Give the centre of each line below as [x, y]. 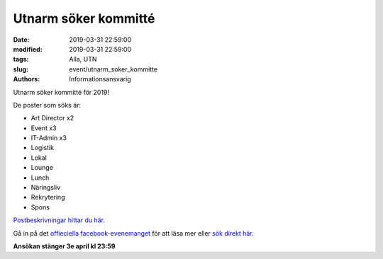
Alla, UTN [83, 59]
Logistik [43, 148]
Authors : [27, 79]
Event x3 [44, 128]
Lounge [42, 168]
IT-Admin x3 [49, 138]
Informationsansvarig [100, 79]
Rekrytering [48, 197]
